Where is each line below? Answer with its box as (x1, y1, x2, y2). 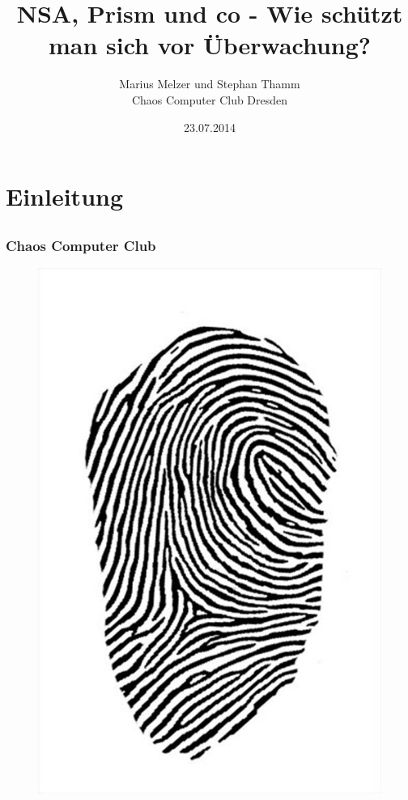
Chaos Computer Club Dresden (131, 91, 288, 108)
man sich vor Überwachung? (48, 28, 372, 62)
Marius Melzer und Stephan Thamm (119, 75, 300, 92)
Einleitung (6, 180, 124, 213)
